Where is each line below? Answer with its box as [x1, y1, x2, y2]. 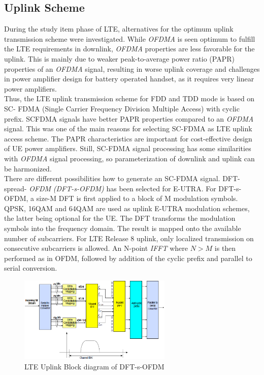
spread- [4, 183, 27, 193]
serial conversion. [4, 263, 57, 273]
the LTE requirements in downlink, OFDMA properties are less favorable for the [4, 43, 255, 54]
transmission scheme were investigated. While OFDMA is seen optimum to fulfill [4, 33, 255, 44]
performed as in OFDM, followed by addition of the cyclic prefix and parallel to [4, 252, 252, 263]
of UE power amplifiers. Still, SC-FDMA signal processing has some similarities [4, 143, 251, 154]
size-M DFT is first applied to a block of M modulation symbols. [36, 193, 238, 204]
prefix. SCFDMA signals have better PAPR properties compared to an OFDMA [4, 113, 254, 124]
